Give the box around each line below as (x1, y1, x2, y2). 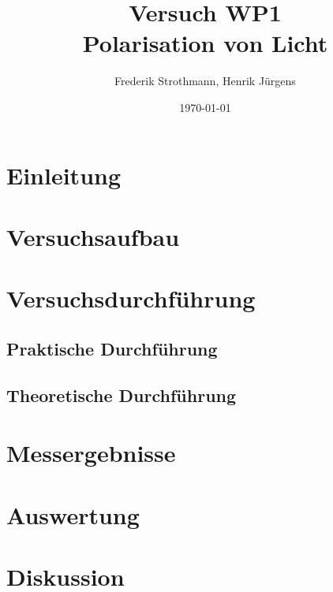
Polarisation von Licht (82, 27, 328, 59)
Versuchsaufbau (6, 220, 180, 252)
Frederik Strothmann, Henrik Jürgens (114, 73, 296, 89)
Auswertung (6, 498, 140, 531)
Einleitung (6, 158, 122, 191)
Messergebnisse (6, 437, 176, 469)
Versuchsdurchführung (6, 282, 256, 315)
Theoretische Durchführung (6, 382, 237, 407)
